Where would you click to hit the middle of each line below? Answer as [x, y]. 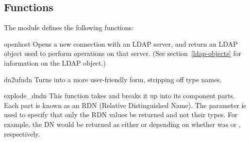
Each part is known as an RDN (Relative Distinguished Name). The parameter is [125, 105]
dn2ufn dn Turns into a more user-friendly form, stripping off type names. [113, 79]
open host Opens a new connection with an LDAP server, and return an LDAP [121, 44]
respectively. [22, 133]
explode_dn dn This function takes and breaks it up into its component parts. [119, 96]
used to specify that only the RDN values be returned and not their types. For [121, 115]
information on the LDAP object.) [55, 62]
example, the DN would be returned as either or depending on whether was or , [122, 124]
